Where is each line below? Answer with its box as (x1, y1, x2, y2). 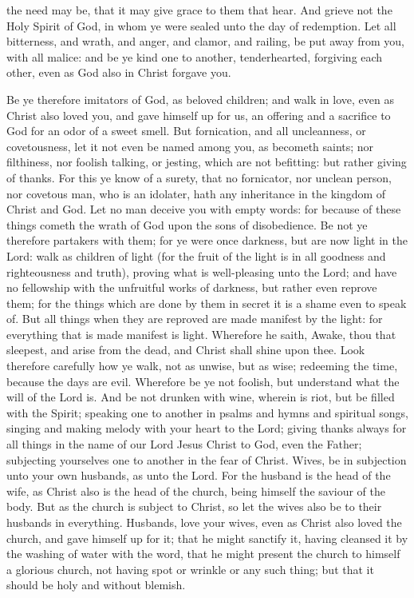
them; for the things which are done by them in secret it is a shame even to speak (6, 294, 407, 311)
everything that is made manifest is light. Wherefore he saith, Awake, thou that (6, 325, 396, 342)
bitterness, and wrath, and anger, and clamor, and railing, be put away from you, (6, 33, 404, 50)
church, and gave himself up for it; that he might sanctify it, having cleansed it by (6, 529, 408, 546)
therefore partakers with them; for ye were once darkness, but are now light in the (6, 232, 408, 249)
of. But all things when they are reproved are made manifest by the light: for (6, 310, 383, 327)
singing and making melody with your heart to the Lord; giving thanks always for (6, 420, 407, 437)
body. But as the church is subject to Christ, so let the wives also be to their (6, 498, 382, 515)
